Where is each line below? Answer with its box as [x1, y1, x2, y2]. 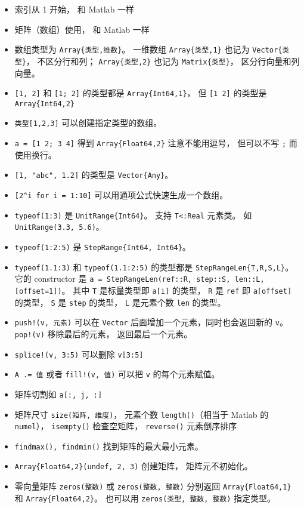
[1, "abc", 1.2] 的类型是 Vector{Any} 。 [14, 168, 173, 181]
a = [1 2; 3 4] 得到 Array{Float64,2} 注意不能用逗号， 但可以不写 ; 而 [14, 137, 297, 149]
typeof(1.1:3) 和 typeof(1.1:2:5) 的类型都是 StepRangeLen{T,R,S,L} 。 [14, 260, 294, 273]
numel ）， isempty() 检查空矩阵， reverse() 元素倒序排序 [14, 420, 237, 432]
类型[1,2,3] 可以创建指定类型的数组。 [14, 116, 162, 129]
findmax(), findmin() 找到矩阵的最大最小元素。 [14, 439, 203, 452]
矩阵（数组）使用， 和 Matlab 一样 [14, 23, 150, 35]
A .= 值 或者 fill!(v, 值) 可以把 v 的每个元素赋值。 [14, 368, 220, 380]
